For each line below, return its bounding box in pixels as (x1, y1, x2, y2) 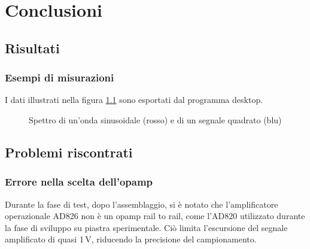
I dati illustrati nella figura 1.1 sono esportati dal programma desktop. (5, 93, 263, 106)
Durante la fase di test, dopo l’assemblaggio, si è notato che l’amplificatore (5, 198, 278, 210)
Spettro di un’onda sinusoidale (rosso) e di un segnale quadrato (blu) (29, 113, 282, 126)
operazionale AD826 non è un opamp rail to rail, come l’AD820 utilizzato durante (5, 209, 305, 222)
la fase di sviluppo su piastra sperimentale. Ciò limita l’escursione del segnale (5, 221, 288, 233)
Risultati (5, 38, 60, 57)
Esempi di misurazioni (5, 70, 114, 85)
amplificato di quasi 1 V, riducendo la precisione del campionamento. (5, 233, 257, 245)
